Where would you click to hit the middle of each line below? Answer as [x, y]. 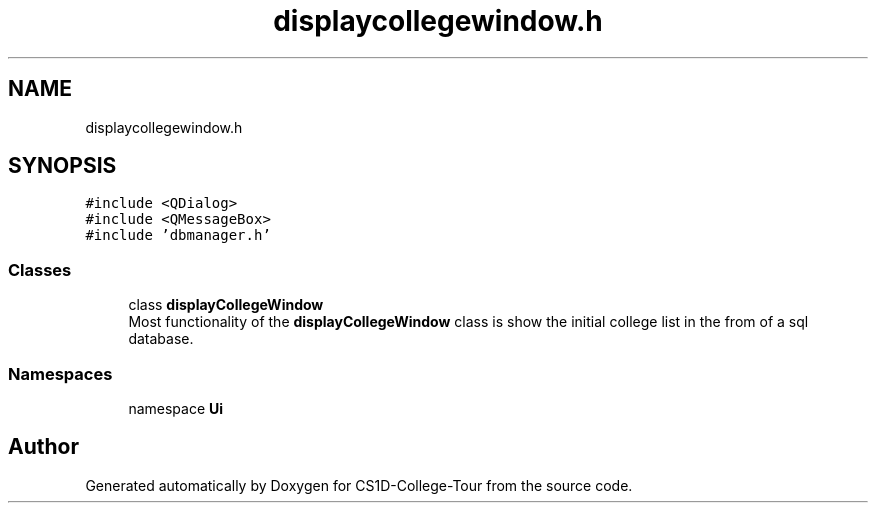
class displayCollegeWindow [226, 305]
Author [43, 447]
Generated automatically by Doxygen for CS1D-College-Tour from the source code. [359, 485]
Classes [40, 269]
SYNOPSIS [62, 166]
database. [161, 339]
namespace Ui [176, 408]
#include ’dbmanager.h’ [178, 235]
